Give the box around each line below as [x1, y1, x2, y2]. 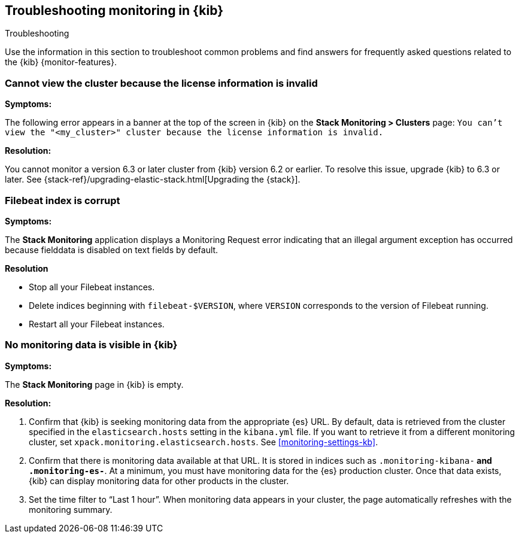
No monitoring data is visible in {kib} [5, 339, 178, 351]
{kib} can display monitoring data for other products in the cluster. [29, 475, 289, 486]
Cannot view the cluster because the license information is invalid [5, 77, 318, 89]
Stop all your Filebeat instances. [29, 281, 155, 292]
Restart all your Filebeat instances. [29, 318, 165, 329]
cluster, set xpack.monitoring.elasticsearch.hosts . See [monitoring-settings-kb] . [29, 436, 378, 447]
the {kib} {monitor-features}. [5, 57, 117, 68]
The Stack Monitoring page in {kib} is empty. [5, 379, 184, 390]
